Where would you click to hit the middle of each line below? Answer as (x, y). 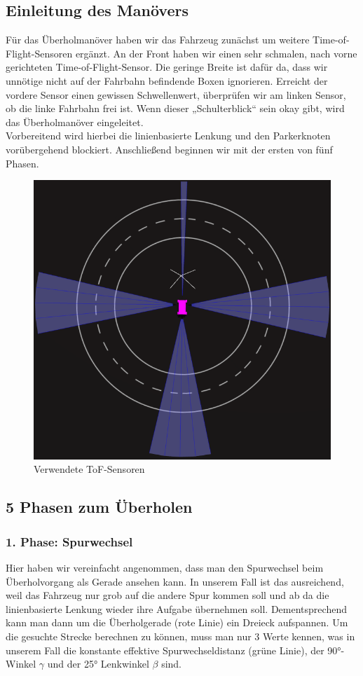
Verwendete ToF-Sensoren (89, 469)
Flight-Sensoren (39, 53)
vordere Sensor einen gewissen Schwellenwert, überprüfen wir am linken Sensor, (176, 94)
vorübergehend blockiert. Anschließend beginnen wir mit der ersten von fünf (169, 149)
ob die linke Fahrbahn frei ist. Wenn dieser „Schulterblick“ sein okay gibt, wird (175, 108)
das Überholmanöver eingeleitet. (75, 122)
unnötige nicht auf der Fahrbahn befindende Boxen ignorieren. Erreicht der (167, 80)
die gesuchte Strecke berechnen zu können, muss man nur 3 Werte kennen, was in (180, 636)
